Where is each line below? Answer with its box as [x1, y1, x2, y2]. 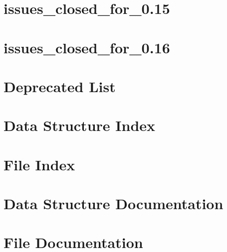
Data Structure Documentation [3, 193, 224, 214]
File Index [3, 154, 75, 174]
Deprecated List [3, 76, 116, 96]
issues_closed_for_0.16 [3, 37, 170, 57]
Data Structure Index [3, 115, 156, 135]
